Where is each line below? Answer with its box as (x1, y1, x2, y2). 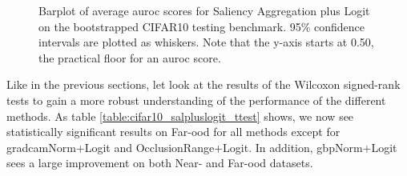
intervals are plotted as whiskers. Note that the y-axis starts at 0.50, (38, 34, 374, 50)
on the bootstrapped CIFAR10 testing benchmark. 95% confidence (38, 18, 365, 34)
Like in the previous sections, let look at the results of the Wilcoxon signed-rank (6, 76, 401, 93)
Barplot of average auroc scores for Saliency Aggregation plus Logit (38, 2, 370, 18)
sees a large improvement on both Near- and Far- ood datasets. (6, 154, 313, 171)
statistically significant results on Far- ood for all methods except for (6, 123, 341, 140)
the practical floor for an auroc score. (38, 49, 221, 66)
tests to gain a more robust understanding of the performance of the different (6, 91, 386, 108)
